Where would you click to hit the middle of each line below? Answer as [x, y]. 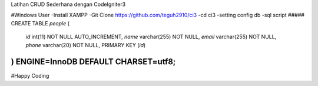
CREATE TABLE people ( [40, 23]
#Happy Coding [30, 76]
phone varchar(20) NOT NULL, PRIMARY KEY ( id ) [86, 45]
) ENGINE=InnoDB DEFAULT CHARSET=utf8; [93, 62]
